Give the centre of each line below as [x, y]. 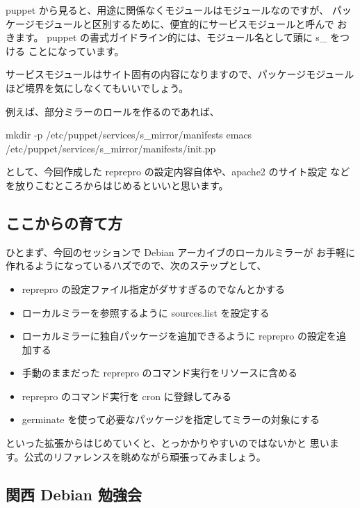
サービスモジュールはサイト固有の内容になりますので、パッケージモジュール [180, 74]
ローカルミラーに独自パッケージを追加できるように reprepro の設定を [179, 336]
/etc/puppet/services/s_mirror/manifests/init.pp [111, 148]
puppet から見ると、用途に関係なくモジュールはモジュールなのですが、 [167, 10]
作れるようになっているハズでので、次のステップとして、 [136, 265]
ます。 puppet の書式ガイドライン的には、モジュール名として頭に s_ [171, 37]
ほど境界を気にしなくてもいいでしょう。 [97, 87]
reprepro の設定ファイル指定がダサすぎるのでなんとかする [153, 288]
